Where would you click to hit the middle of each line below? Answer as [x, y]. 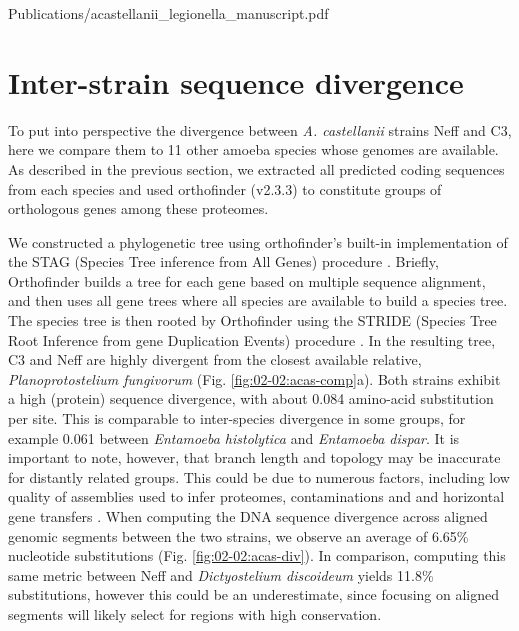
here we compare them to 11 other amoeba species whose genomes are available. [253, 149]
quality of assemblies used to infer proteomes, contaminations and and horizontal [256, 496]
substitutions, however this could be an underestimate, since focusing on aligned [254, 594]
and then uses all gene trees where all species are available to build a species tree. [258, 300]
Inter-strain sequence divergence [236, 81]
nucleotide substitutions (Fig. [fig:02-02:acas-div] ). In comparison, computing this [257, 555]
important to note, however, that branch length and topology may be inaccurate [254, 457]
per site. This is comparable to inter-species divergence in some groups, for [237, 418]
